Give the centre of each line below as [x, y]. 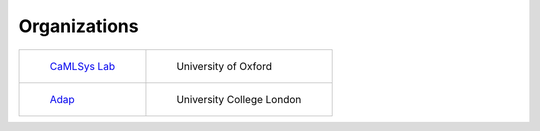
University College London [239, 99]
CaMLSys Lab [82, 66]
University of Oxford [224, 66]
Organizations [78, 26]
